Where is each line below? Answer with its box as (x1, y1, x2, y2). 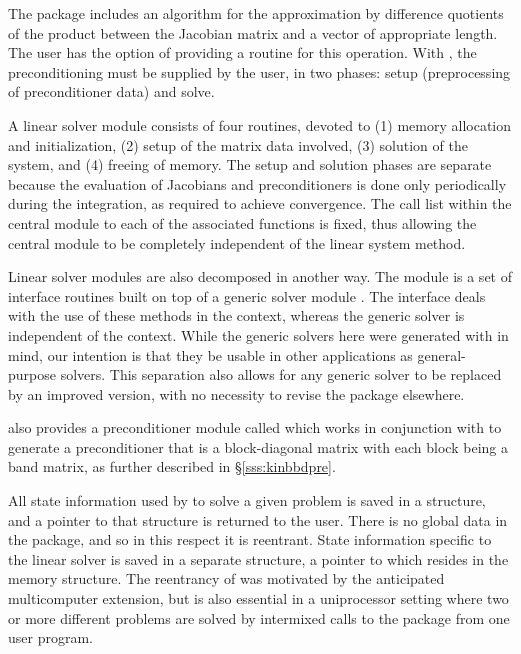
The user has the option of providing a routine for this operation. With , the (8, 42, 477, 63)
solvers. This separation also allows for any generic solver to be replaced (60, 364, 502, 385)
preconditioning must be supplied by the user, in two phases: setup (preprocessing (8, 61, 511, 82)
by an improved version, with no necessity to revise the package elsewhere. (8, 383, 465, 404)
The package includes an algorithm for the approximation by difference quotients (8, 3, 504, 23)
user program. (8, 627, 93, 648)
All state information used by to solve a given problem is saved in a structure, (8, 490, 486, 511)
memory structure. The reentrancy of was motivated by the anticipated (8, 568, 445, 589)
